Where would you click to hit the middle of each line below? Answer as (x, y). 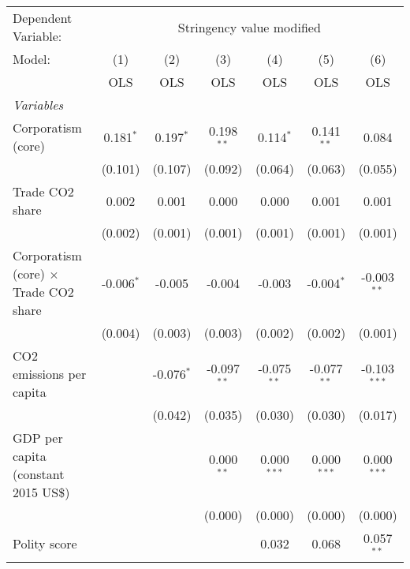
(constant (39, 474)
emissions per (50, 374)
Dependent (43, 18)
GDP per (38, 438)
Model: (32, 59)
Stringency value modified (249, 27)
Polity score (45, 544)
